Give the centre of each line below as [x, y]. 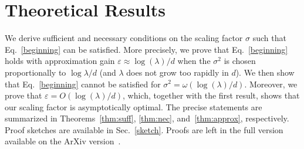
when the [194, 61]
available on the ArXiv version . [63, 141]
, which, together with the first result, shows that [211, 95]
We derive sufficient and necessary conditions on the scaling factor [124, 38]
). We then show [265, 72]
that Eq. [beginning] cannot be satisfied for [83, 84]
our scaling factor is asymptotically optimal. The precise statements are [134, 106]
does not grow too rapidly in [178, 72]
